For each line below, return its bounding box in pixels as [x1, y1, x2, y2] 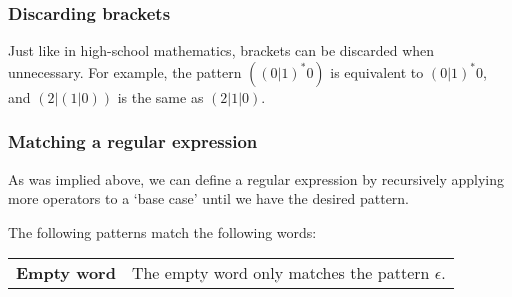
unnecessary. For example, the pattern [8, 61, 242, 82]
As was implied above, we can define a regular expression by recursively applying [8, 168, 505, 189]
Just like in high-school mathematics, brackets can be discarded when [8, 40, 435, 61]
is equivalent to [330, 61, 424, 82]
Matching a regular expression [8, 129, 258, 154]
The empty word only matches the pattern [131, 261, 430, 285]
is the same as [117, 86, 204, 107]
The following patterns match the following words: [8, 221, 317, 242]
